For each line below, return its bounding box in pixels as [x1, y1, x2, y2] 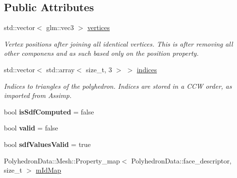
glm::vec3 [46, 22, 74, 32]
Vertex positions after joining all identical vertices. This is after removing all [4, 38, 233, 49]
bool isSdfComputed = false [4, 106, 94, 116]
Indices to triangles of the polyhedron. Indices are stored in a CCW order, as [4, 81, 232, 91]
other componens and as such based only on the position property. [4, 48, 199, 58]
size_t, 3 [86, 64, 112, 74]
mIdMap [35, 165, 61, 175]
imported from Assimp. [4, 90, 72, 100]
